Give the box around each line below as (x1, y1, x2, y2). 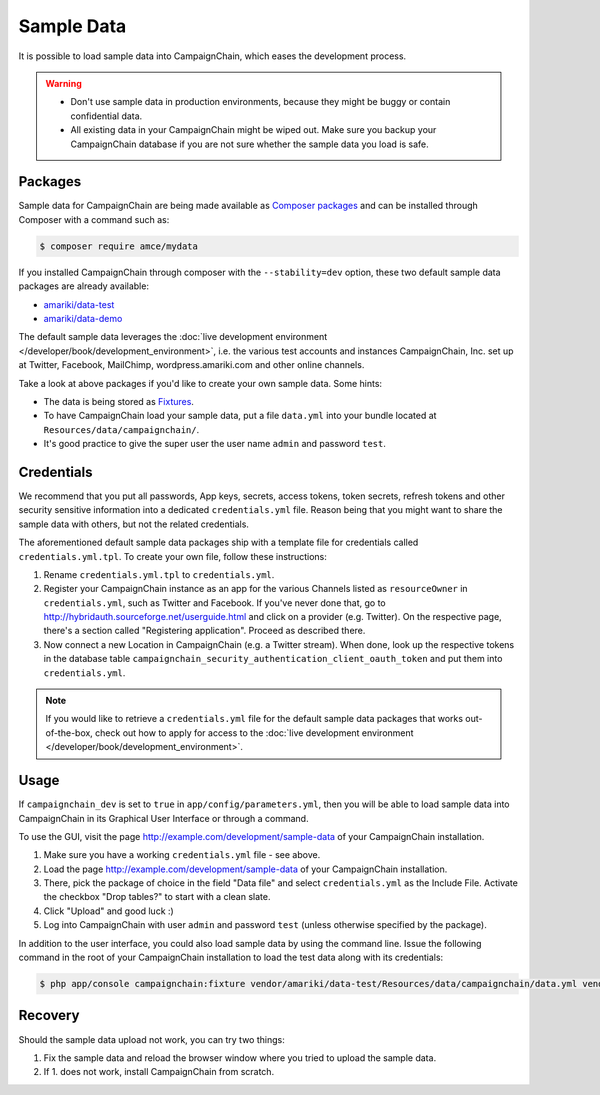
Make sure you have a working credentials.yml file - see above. (43, 849, 321, 861)
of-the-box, (45, 726, 94, 739)
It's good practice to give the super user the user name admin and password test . (43, 438, 387, 450)
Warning (45, 77, 82, 89)
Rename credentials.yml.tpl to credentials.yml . (43, 568, 275, 580)
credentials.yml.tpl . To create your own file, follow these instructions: (18, 550, 327, 562)
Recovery (18, 1007, 80, 1024)
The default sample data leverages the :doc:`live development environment (18, 331, 328, 343)
